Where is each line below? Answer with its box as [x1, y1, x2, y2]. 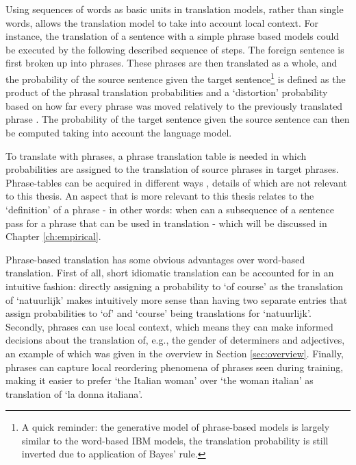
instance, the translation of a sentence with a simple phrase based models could [5, 29, 340, 43]
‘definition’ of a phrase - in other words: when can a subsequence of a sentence [5, 202, 334, 216]
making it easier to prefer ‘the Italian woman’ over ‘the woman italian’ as [5, 373, 314, 387]
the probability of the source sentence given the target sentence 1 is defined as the [5, 69, 346, 86]
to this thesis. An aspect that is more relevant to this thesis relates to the [5, 189, 314, 203]
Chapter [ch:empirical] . [5, 229, 101, 243]
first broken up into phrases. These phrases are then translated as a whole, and [5, 56, 338, 70]
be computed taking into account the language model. [5, 126, 232, 139]
